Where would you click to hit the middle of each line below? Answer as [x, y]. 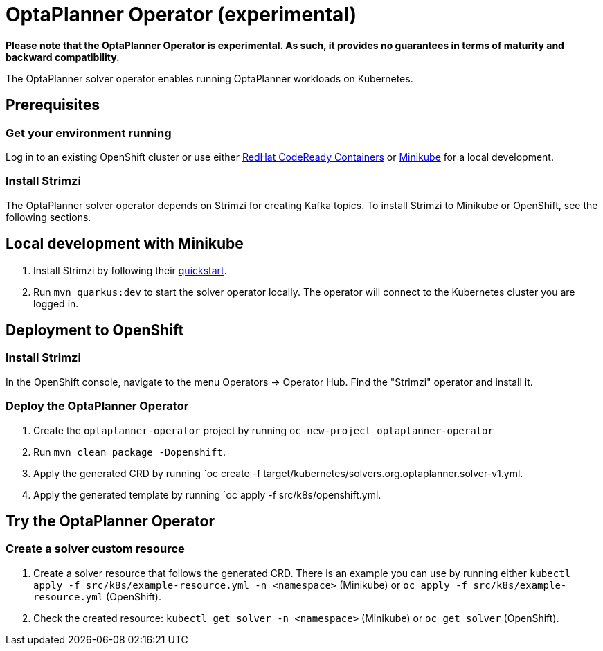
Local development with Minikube [125, 244]
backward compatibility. [63, 57]
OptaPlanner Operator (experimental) [181, 15]
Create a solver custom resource [95, 549]
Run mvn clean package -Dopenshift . [129, 452]
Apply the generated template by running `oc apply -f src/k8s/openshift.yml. [207, 494]
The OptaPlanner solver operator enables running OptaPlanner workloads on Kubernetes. [209, 78]
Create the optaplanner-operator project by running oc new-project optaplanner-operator [263, 430]
